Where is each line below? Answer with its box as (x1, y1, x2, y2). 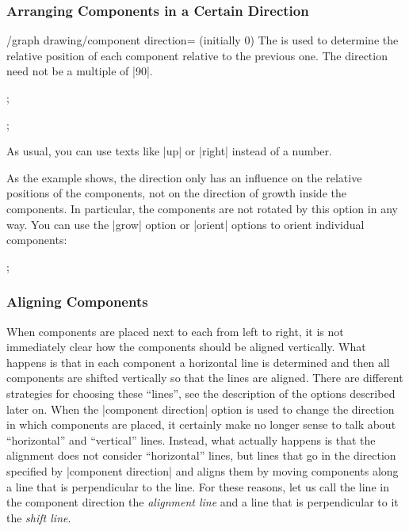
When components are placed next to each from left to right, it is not (6, 323, 344, 339)
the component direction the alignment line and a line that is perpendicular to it (6, 494, 399, 510)
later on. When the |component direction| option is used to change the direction (6, 400, 395, 417)
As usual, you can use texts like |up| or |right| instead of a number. (6, 143, 332, 159)
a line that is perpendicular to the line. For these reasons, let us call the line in (6, 478, 389, 495)
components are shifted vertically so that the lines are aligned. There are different (6, 369, 403, 386)
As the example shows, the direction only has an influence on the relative (6, 169, 362, 185)
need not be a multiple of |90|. (6, 63, 153, 79)
